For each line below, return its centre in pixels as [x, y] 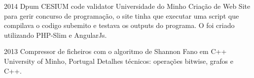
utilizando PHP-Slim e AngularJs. [55, 35]
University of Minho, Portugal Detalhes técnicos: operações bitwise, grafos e [119, 61]
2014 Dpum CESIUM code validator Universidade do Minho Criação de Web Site [127, 6]
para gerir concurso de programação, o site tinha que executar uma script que [122, 15]
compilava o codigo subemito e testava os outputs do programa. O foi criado [119, 25]
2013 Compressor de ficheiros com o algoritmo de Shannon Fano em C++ [115, 51]
